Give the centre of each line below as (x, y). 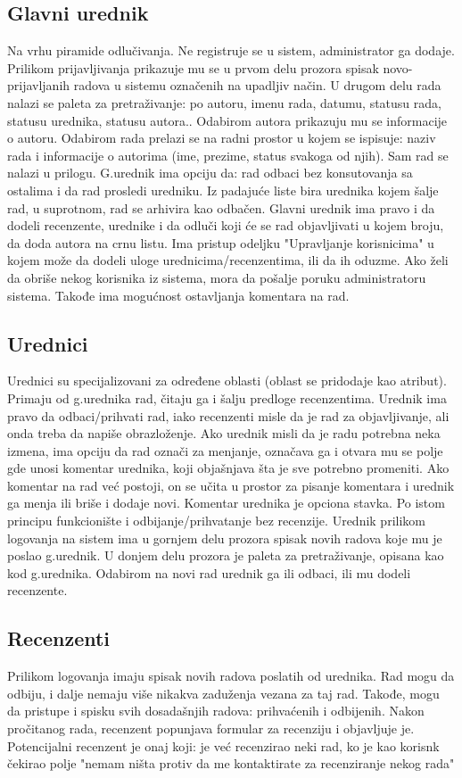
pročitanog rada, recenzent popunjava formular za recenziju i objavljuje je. (211, 728)
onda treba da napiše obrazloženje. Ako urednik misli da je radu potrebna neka (224, 433)
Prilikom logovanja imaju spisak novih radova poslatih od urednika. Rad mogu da (231, 676)
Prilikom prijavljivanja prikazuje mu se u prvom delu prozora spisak (193, 67)
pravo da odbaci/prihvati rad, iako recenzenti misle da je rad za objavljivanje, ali (228, 415)
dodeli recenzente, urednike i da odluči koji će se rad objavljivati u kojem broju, (226, 225)
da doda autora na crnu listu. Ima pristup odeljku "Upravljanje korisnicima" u (221, 242)
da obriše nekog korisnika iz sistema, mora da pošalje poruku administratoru (217, 277)
